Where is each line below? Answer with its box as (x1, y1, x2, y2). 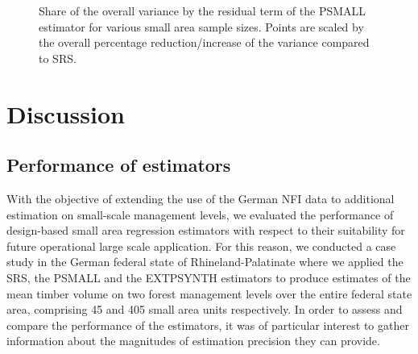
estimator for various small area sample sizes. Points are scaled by (39, 18, 364, 35)
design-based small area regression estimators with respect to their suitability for (6, 222, 405, 239)
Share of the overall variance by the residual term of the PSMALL (39, 2, 366, 19)
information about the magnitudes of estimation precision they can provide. (6, 332, 380, 349)
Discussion (6, 97, 125, 130)
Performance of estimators (6, 152, 231, 177)
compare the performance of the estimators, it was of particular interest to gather (6, 316, 409, 333)
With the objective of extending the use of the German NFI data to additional (6, 189, 395, 206)
